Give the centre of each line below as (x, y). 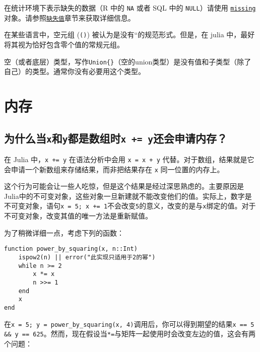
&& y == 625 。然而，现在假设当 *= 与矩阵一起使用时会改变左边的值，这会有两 (130, 334)
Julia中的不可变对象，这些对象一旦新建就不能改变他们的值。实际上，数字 (124, 196)
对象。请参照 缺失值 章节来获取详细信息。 (70, 17)
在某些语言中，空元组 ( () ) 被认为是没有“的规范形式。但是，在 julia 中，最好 (129, 34)
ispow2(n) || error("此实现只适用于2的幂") (87, 257)
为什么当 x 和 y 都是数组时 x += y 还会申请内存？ (116, 138)
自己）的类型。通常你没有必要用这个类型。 (75, 71)
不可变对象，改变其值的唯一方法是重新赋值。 (78, 216)
